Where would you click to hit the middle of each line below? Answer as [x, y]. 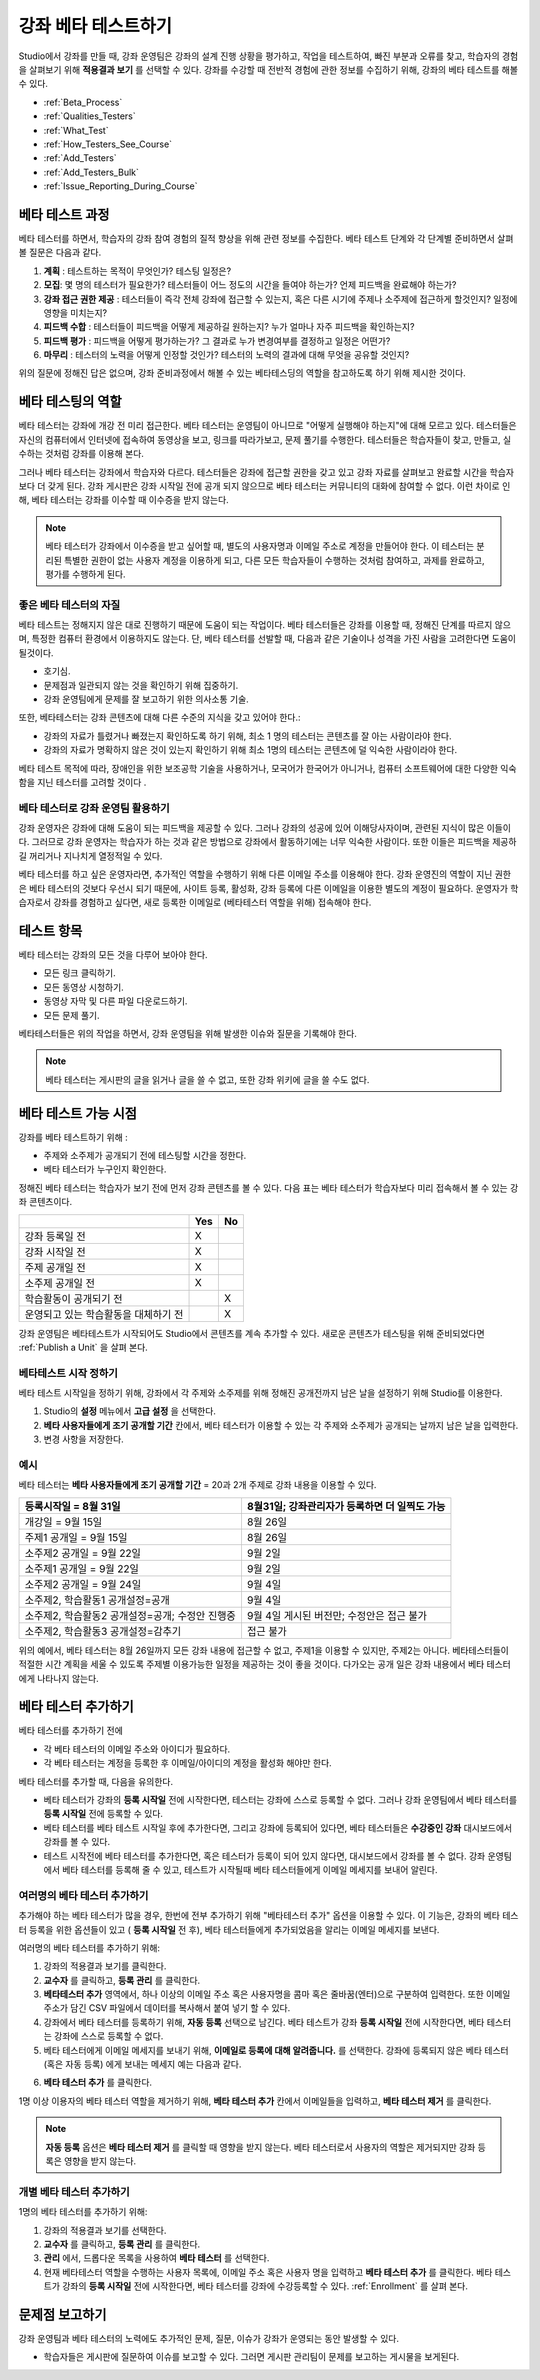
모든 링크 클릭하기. [79, 973]
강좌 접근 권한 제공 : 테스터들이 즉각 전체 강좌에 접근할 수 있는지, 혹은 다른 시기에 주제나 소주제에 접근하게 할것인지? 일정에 [280, 299]
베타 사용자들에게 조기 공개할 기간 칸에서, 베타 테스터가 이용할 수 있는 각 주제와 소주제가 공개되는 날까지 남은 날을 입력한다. [281, 1425]
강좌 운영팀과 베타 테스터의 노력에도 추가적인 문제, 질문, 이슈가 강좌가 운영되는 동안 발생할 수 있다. [209, 2338]
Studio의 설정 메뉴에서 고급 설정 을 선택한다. [130, 1411]
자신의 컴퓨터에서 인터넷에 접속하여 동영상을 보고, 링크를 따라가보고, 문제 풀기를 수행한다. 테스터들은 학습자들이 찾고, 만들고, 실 [265, 439]
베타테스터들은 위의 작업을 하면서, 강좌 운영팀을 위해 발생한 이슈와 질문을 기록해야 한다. [187, 1033]
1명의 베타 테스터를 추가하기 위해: [83, 2212]
